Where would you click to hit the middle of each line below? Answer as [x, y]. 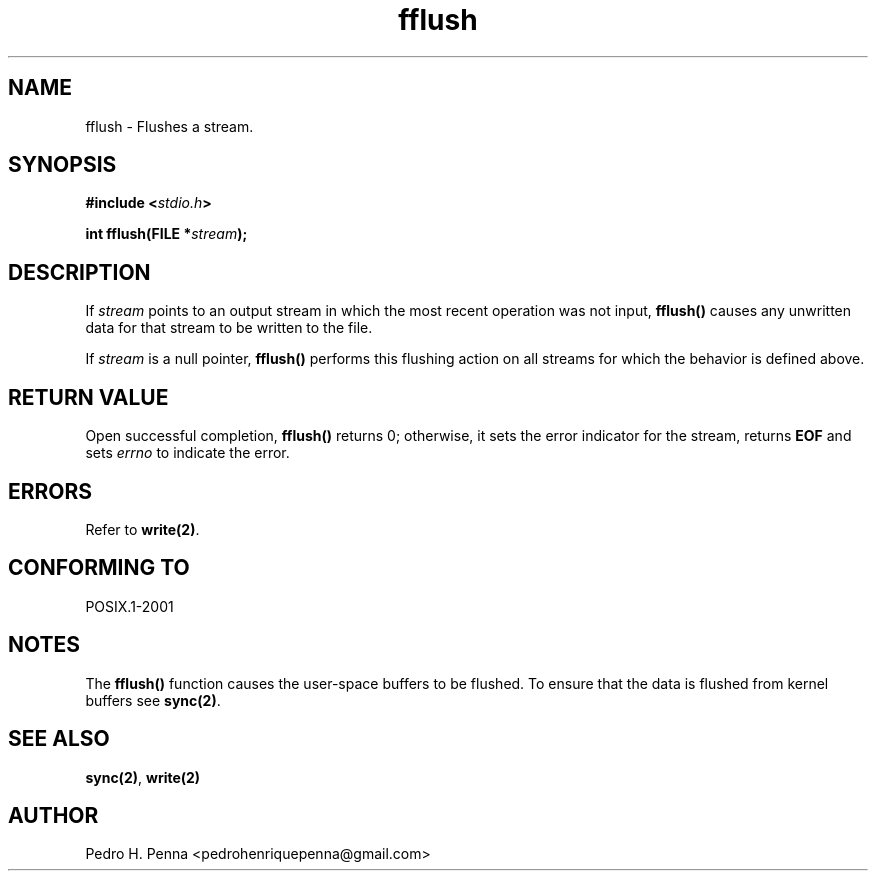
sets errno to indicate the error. [187, 453]
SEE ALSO [59, 739]
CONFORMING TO [99, 568]
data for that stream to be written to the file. [229, 328]
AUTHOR [53, 815]
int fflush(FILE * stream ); [166, 234]
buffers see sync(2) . [153, 700]
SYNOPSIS [62, 165]
